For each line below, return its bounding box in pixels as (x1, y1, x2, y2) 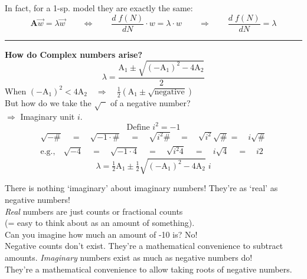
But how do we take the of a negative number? (5, 96, 191, 109)
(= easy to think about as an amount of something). (5, 216, 195, 229)
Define (126, 123, 150, 132)
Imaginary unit (20, 110, 75, 122)
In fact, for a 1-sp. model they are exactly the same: (5, 2, 193, 14)
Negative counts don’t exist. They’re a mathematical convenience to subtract (5, 239, 283, 252)
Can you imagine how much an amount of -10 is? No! (5, 228, 198, 240)
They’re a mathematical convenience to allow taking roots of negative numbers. (5, 262, 292, 275)
